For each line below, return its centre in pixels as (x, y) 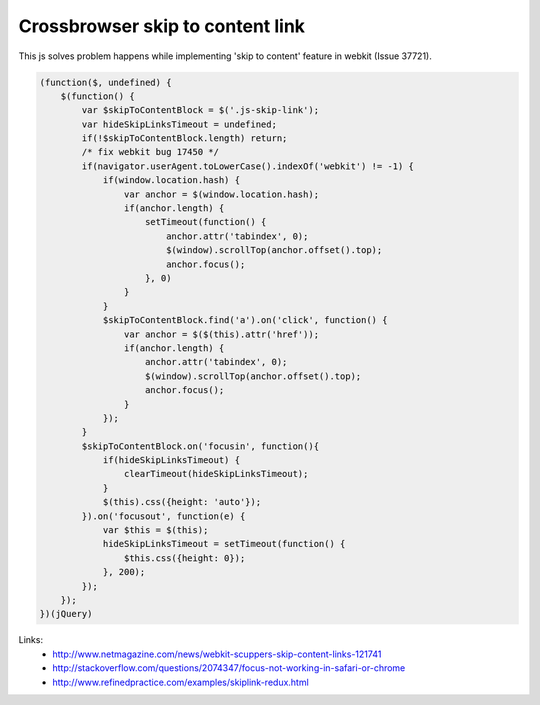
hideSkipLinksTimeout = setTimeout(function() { (224, 544)
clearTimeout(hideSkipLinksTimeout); (216, 474)
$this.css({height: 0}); (184, 558)
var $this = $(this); (155, 530)
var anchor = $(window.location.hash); (221, 194)
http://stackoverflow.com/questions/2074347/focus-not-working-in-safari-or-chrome (229, 668)
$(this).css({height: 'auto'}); (182, 502)
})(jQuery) (66, 614)
